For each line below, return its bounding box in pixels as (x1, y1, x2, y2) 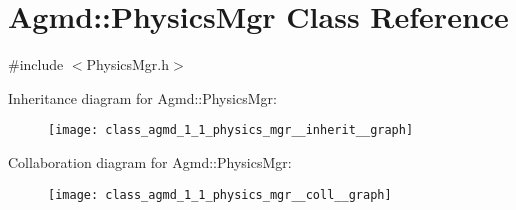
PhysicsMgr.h (86, 54, 170, 75)
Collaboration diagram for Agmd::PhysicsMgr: (8, 151, 292, 172)
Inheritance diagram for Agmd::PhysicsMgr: (8, 87, 277, 108)
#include (8, 54, 64, 75)
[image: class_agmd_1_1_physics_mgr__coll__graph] (48, 187, 392, 202)
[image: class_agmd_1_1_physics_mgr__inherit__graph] (48, 123, 414, 138)
